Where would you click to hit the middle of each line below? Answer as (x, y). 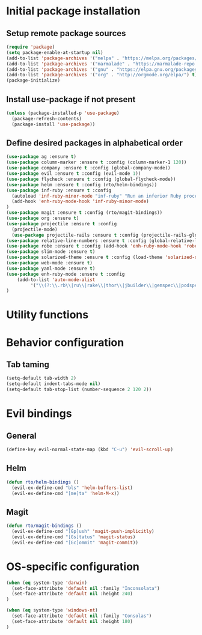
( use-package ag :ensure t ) (41, 157)
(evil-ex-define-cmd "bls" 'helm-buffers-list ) (72, 488)
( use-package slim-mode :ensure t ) (51, 252)
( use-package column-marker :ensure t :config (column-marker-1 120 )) (96, 163)
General (22, 436)
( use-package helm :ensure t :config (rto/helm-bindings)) (82, 184)
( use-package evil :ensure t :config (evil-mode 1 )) (74, 174)
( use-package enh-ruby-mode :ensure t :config (66, 274)
